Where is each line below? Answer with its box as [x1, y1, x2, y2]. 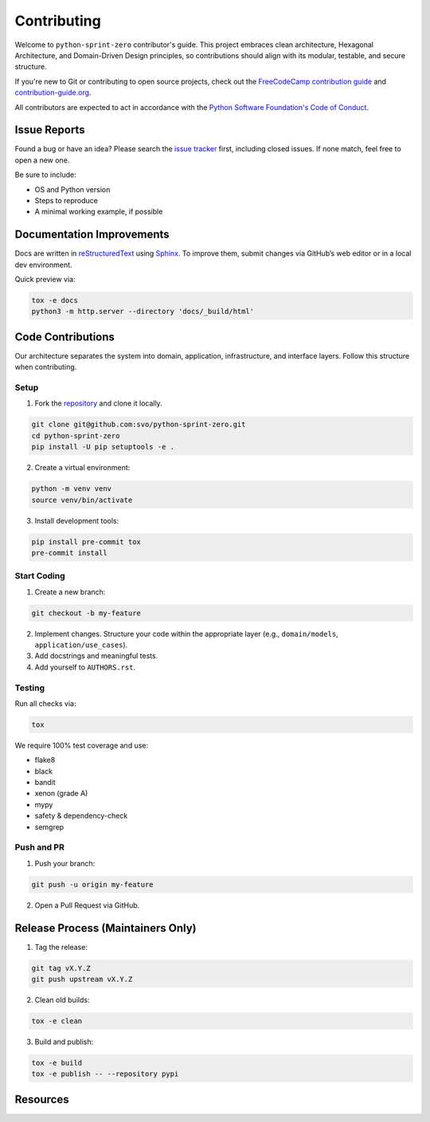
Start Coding [14, 571, 65, 582]
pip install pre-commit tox [31, 537, 141, 546]
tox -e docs [31, 296, 79, 305]
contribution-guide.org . [14, 88, 92, 97]
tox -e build [31, 1058, 83, 1067]
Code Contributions [14, 330, 115, 343]
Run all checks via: [14, 698, 76, 708]
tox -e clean [31, 1017, 83, 1026]
